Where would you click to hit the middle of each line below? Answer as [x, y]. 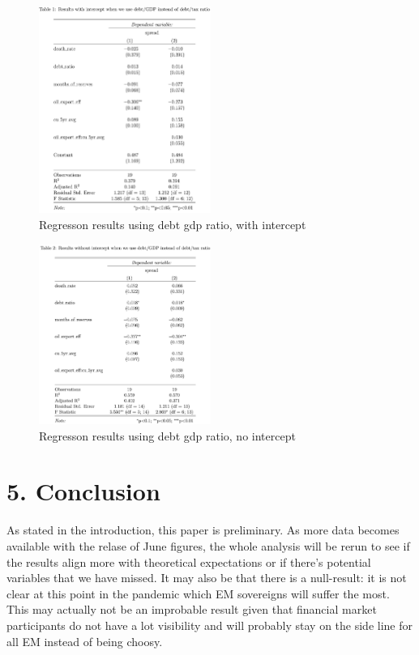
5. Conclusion [83, 491]
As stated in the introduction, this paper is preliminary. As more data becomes [203, 530]
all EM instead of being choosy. [85, 641]
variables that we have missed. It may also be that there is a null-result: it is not [207, 578]
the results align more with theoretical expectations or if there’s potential [189, 561]
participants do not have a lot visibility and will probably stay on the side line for [209, 625]
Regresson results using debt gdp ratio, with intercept [173, 225]
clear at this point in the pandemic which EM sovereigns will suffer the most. [198, 593]
